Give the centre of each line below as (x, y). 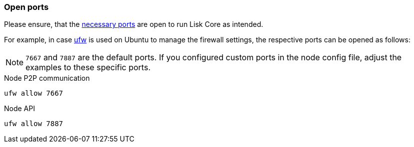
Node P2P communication (47, 78)
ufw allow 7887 (34, 124)
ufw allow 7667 (34, 93)
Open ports (26, 7)
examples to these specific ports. (88, 68)
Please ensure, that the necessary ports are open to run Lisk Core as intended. (134, 24)
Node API (19, 109)
